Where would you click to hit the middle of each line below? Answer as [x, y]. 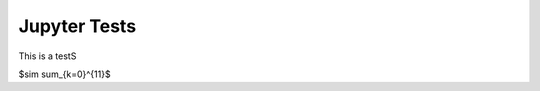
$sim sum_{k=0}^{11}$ [64, 74]
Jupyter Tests [77, 26]
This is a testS [47, 56]
